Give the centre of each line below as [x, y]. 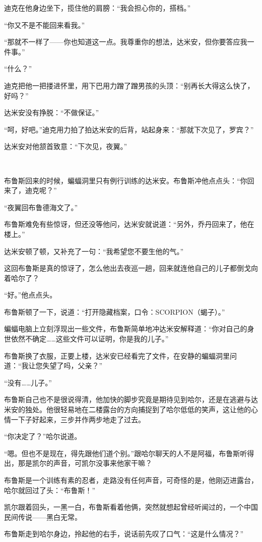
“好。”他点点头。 [30, 295]
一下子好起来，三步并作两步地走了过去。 [78, 419]
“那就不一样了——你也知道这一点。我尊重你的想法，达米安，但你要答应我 [126, 42]
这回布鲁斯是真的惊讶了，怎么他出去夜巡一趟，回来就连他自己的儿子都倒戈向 [131, 268]
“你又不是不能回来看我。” [45, 24]
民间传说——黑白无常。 [43, 516]
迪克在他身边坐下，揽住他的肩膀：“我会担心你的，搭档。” [97, 8]
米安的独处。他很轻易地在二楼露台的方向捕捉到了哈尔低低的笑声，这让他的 [127, 409]
